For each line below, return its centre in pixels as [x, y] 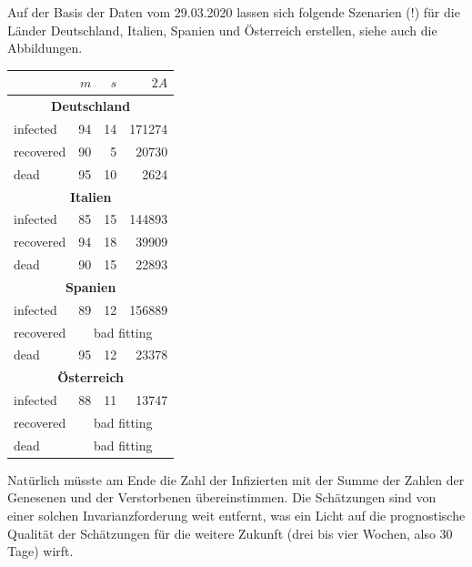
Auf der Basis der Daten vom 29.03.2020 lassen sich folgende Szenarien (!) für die [234, 12]
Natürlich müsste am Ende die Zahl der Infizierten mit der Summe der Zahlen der [236, 479]
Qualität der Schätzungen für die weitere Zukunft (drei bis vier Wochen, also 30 [230, 533]
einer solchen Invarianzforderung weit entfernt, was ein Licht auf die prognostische [236, 516]
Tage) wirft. [40, 551]
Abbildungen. [45, 48]
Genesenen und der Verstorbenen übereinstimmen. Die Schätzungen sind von [222, 497]
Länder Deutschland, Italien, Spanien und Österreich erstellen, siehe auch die [222, 30]
